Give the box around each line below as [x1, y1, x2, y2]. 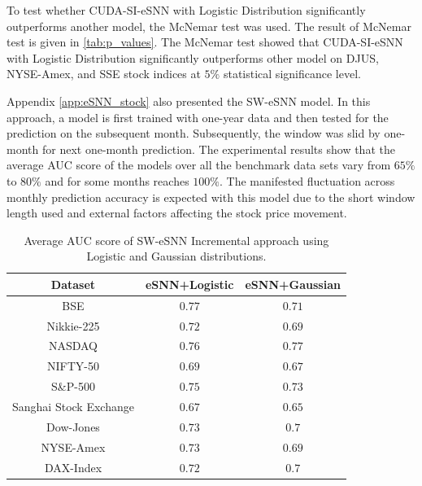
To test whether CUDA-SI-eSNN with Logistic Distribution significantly [7, 2, 366, 18]
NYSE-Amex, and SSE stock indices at [7, 65, 201, 82]
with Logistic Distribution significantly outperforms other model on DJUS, [7, 49, 379, 66]
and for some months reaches [45, 172, 189, 189]
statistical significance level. [223, 65, 361, 82]
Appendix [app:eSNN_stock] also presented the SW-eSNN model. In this [7, 92, 371, 109]
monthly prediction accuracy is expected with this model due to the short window [7, 188, 415, 205]
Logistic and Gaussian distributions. [86, 247, 267, 265]
